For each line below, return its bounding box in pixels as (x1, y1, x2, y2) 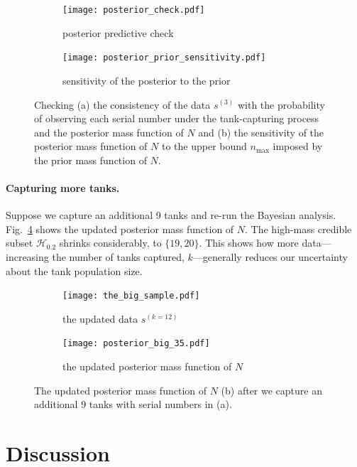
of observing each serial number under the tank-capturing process (34, 111, 319, 126)
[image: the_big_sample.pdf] (62, 291, 200, 301)
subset (6, 235, 33, 250)
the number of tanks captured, (52, 249, 185, 264)
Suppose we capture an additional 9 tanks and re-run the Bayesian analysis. (6, 208, 336, 222)
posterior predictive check (62, 25, 174, 40)
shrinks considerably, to (59, 235, 162, 250)
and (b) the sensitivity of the (198, 124, 324, 139)
